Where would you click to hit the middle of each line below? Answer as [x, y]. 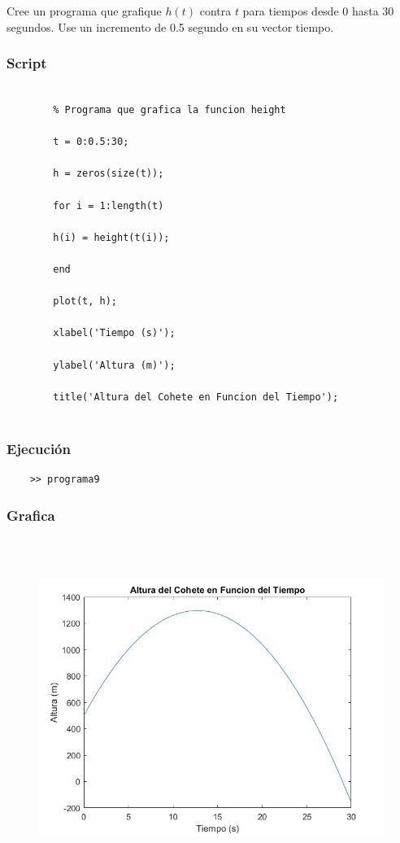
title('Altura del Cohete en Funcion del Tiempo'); [196, 397]
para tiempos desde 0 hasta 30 [318, 11]
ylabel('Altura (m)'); [114, 365]
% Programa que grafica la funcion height [170, 110]
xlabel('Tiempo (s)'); [114, 333]
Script [27, 63]
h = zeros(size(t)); [109, 174]
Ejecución [39, 448]
